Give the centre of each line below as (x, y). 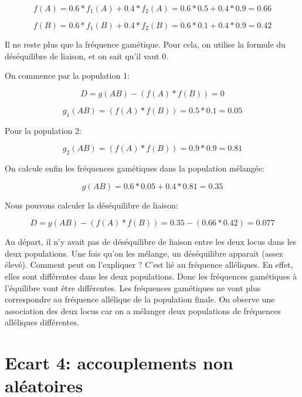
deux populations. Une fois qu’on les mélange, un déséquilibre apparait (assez (144, 253)
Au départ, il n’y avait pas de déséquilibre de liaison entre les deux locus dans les (151, 242)
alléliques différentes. (42, 322)
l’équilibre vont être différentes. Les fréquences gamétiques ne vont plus (133, 287)
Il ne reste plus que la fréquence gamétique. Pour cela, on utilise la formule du (145, 44)
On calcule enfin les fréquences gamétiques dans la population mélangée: (135, 168)
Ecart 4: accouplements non (119, 363)
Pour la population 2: (43, 130)
